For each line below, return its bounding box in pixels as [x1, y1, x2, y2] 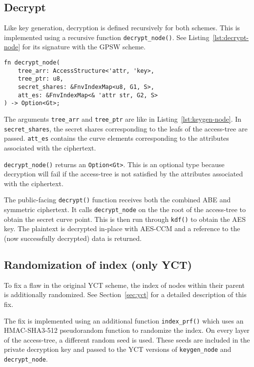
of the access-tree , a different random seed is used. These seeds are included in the [4, 334, 250, 345]
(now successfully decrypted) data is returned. [4, 233, 142, 243]
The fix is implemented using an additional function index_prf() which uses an [4, 315, 244, 325]
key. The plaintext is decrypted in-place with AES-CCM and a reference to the [4, 223, 240, 234]
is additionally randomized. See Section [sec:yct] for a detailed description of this [4, 289, 247, 300]
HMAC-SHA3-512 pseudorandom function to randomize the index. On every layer [4, 325, 250, 335]
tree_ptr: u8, [18, 75, 63, 83]
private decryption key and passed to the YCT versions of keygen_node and [4, 344, 232, 354]
